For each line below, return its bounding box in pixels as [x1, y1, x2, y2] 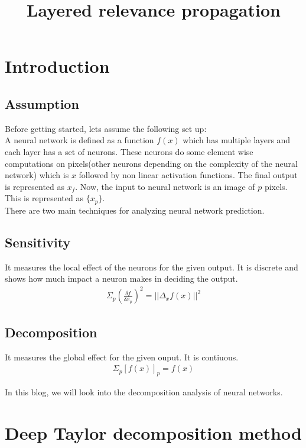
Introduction [5, 54, 110, 78]
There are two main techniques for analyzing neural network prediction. [5, 204, 265, 216]
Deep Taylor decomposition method [5, 420, 302, 444]
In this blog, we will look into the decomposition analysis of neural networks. [5, 385, 283, 398]
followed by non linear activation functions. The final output [79, 169, 298, 181]
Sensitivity [5, 233, 71, 251]
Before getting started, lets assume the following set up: [5, 122, 207, 134]
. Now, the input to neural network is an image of [75, 180, 255, 192]
